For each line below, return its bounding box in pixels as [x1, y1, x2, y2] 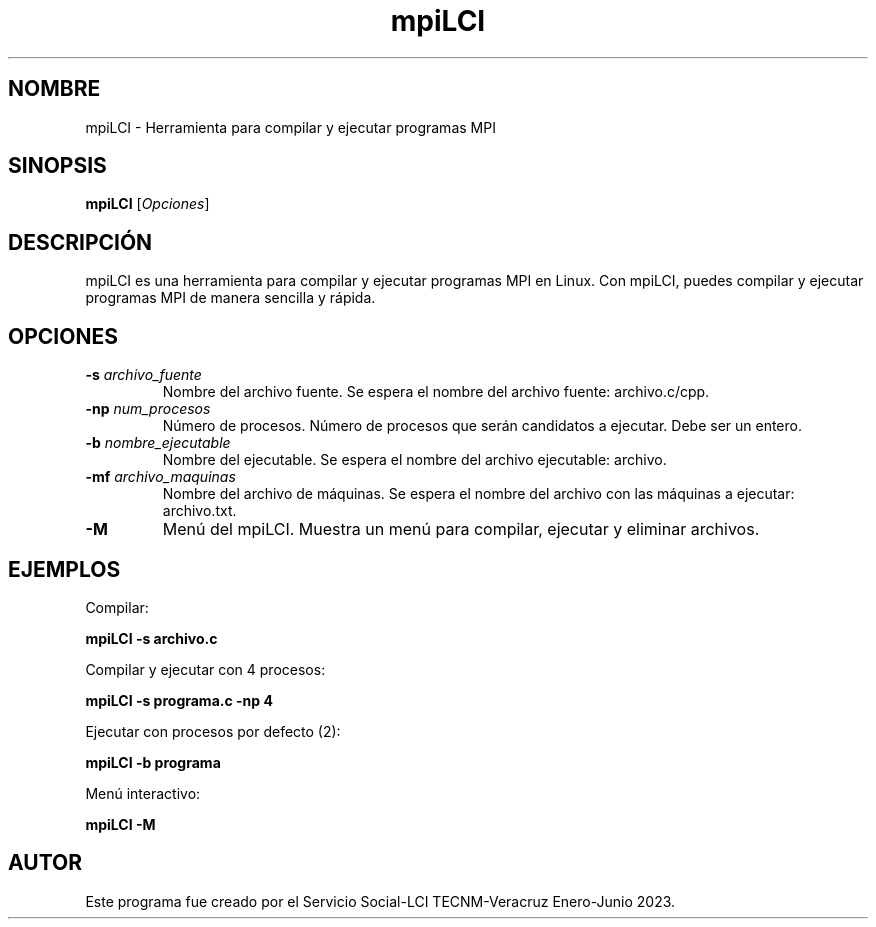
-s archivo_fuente [85, 366, 202, 384]
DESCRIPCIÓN [8, 229, 153, 255]
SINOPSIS [8, 153, 107, 179]
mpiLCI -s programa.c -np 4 [85, 691, 273, 709]
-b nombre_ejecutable [85, 434, 231, 452]
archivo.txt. [162, 502, 237, 520]
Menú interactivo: [85, 784, 201, 802]
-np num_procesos [85, 400, 211, 418]
